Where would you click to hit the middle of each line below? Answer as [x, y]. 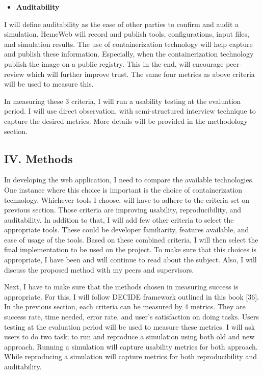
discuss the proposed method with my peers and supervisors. [99, 269]
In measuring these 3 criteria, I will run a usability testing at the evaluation [123, 101]
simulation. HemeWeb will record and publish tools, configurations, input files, [127, 34]
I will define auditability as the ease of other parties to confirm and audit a [122, 24]
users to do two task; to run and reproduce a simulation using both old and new [129, 337]
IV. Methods [38, 158]
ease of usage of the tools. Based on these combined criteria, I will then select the [131, 239]
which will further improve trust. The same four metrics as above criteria [140, 74]
